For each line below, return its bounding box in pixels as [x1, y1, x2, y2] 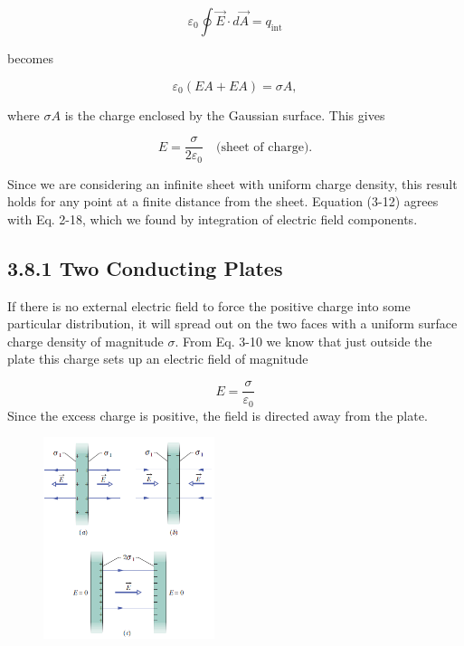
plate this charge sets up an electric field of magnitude [7, 349, 308, 368]
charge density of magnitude [7, 331, 164, 350]
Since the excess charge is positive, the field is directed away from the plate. [7, 405, 428, 424]
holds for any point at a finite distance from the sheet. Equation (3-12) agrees [7, 192, 439, 211]
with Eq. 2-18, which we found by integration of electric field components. [7, 209, 418, 228]
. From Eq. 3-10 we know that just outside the [175, 331, 432, 350]
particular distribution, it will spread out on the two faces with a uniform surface [7, 314, 458, 333]
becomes [7, 49, 54, 67]
